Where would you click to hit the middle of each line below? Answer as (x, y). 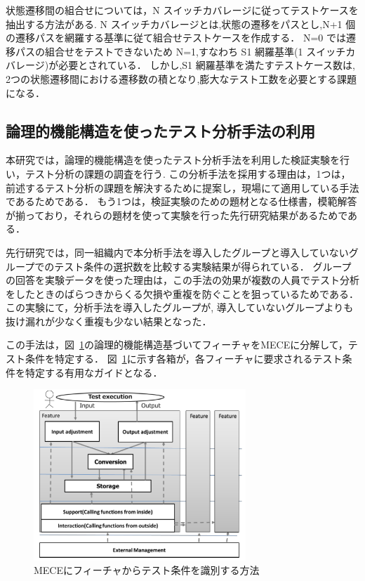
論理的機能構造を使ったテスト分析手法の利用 (160, 130)
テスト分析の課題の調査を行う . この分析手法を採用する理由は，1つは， (188, 173)
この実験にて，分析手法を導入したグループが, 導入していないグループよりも (180, 307)
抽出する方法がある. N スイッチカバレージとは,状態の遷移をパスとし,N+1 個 (181, 24)
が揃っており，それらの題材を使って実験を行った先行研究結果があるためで (177, 215)
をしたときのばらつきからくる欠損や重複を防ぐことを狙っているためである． (182, 293)
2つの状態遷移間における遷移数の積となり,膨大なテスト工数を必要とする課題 (181, 78)
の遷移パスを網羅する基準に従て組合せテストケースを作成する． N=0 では (176, 38)
